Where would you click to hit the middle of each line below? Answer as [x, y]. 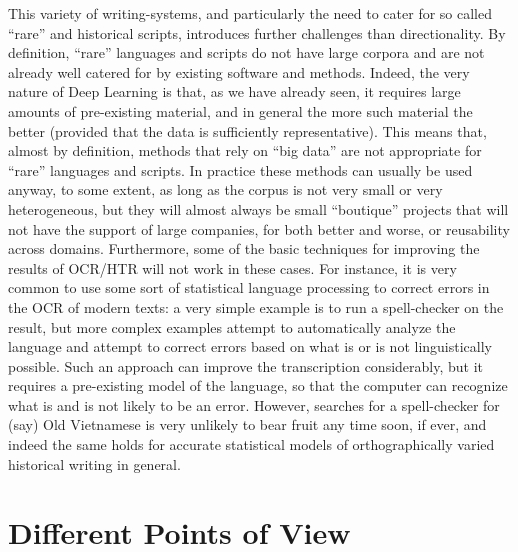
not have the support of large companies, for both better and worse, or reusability [259, 228]
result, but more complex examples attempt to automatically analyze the [232, 326]
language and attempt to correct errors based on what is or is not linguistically [250, 346]
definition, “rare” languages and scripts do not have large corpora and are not [246, 52]
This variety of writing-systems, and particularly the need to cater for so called [250, 13]
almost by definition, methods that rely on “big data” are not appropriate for [245, 150]
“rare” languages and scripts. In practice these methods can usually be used [240, 169]
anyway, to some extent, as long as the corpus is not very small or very [225, 189]
